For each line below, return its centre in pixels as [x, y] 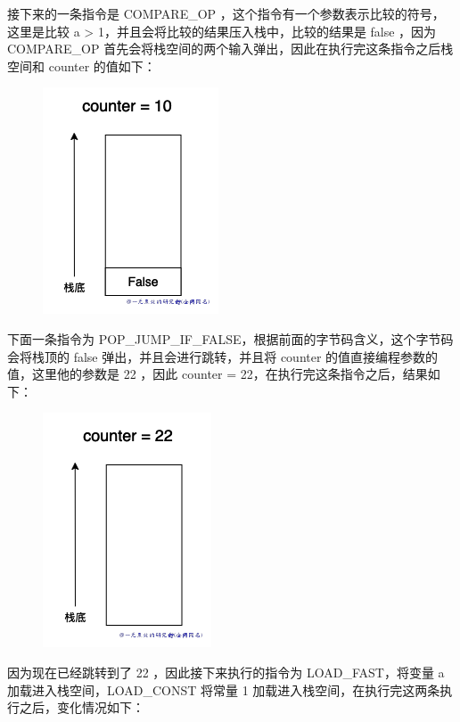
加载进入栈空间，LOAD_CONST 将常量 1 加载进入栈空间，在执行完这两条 [224, 689]
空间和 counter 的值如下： [82, 66]
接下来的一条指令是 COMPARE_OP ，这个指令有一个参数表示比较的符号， [226, 13]
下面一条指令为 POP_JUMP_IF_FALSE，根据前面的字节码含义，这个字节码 [230, 338]
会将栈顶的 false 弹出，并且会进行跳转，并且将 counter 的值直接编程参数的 [223, 356]
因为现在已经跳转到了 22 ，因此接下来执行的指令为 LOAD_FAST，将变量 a [226, 672]
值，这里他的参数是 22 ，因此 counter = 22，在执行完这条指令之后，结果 [218, 374]
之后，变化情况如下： [82, 707]
